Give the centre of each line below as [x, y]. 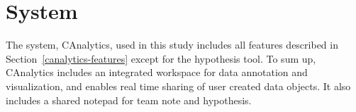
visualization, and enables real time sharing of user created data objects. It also [178, 86]
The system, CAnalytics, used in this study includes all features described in [172, 45]
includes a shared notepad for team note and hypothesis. [129, 100]
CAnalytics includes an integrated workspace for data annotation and [157, 72]
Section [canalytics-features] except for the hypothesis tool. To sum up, [161, 58]
